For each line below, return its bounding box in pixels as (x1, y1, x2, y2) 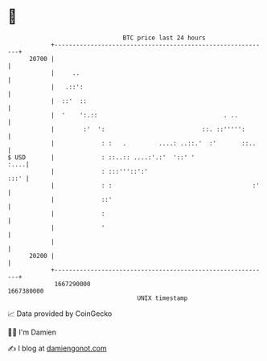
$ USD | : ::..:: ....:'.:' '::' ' (7, 153, 195, 162)
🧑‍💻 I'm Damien (7, 327, 57, 337)
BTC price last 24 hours (122, 34, 206, 42)
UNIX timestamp (137, 293, 188, 302)
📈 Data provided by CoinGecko (7, 309, 113, 318)
